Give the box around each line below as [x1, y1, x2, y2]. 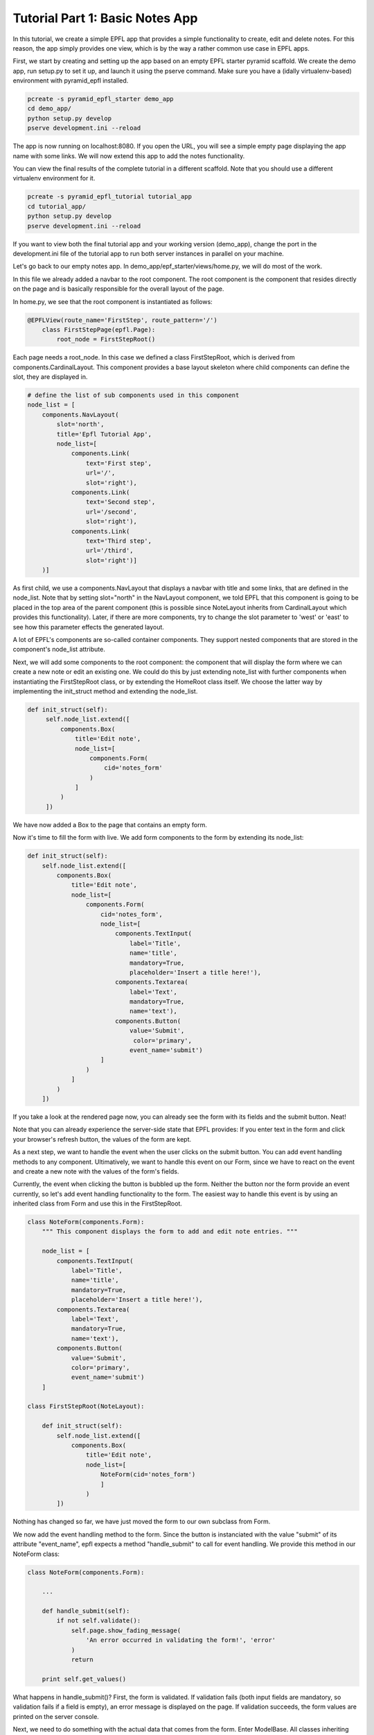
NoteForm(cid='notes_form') [100, 1471, 196, 1478]
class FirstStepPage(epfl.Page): [42, 325, 156, 333]
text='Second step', [85, 498, 156, 506]
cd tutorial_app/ [27, 202, 87, 210]
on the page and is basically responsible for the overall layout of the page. [12, 285, 224, 293]
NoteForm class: [12, 1550, 60, 1558]
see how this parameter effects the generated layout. [12, 623, 164, 631]
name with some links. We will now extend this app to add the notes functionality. [12, 151, 245, 160]
